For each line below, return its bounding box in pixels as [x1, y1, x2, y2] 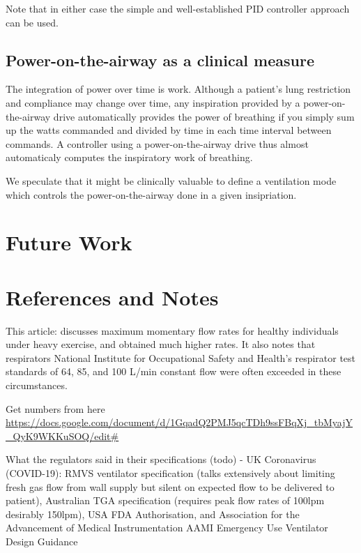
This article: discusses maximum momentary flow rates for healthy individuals [6, 323, 339, 338]
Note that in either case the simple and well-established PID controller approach [6, 1, 350, 15]
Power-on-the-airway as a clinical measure [6, 49, 315, 70]
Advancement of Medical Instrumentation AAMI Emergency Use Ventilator [6, 520, 328, 535]
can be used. [6, 15, 59, 29]
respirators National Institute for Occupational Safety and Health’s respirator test [6, 350, 356, 365]
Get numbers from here [6, 401, 105, 416]
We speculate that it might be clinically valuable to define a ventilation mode [6, 173, 337, 188]
